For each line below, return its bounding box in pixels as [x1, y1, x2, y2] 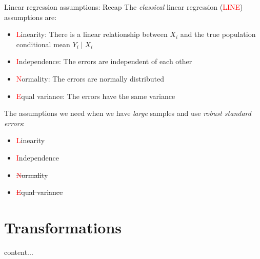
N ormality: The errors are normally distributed [16, 73, 165, 84]
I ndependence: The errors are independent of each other [16, 56, 192, 67]
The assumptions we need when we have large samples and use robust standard [4, 108, 251, 118]
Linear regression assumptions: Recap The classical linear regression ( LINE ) [4, 2, 243, 12]
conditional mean [16, 38, 70, 49]
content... [4, 246, 33, 257]
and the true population [180, 29, 256, 39]
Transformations [4, 216, 122, 237]
